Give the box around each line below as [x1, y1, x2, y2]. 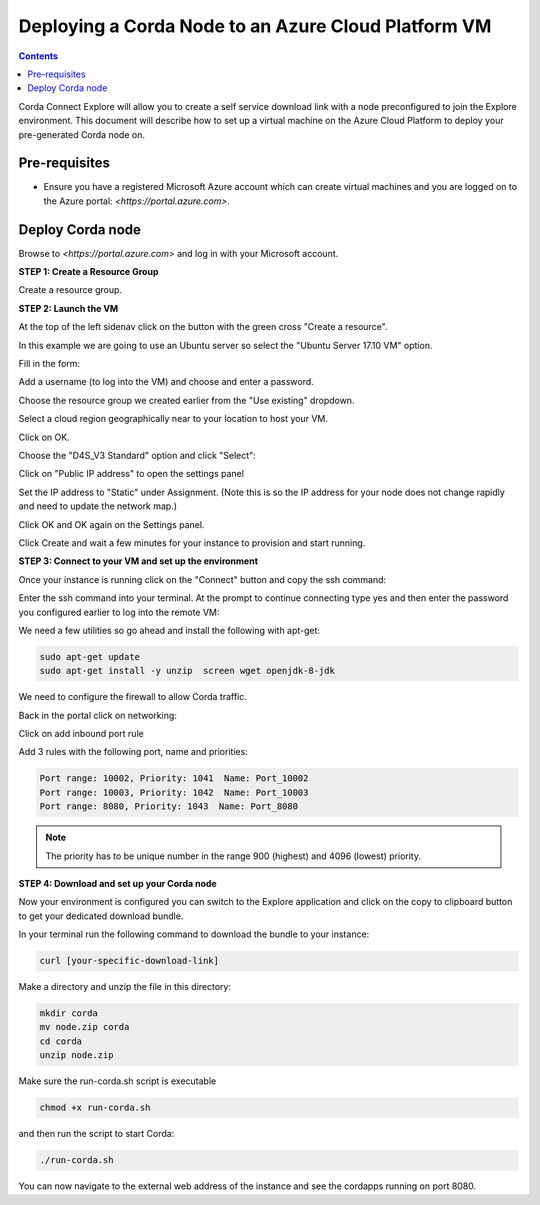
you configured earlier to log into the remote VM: [18, 606, 220, 618]
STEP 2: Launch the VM [18, 302, 119, 314]
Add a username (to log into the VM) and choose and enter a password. [18, 376, 314, 388]
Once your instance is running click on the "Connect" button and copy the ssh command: [18, 573, 387, 585]
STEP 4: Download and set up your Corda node [18, 877, 217, 889]
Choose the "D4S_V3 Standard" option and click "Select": [18, 450, 257, 461]
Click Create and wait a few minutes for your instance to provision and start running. [18, 536, 366, 549]
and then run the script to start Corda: [18, 1128, 175, 1140]
